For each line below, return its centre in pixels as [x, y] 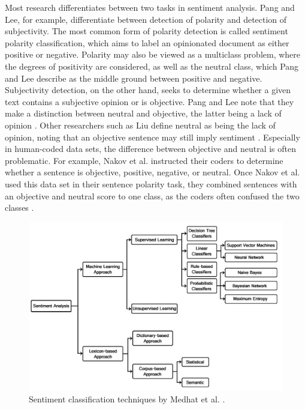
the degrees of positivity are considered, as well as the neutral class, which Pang [152, 66]
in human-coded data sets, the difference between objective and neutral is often [151, 149]
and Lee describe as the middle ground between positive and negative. [134, 78]
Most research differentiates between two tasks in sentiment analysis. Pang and [150, 7]
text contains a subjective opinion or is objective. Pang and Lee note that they [150, 101]
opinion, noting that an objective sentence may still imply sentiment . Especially [152, 137]
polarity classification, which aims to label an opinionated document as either [147, 42]
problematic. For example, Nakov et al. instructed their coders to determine [144, 160]
